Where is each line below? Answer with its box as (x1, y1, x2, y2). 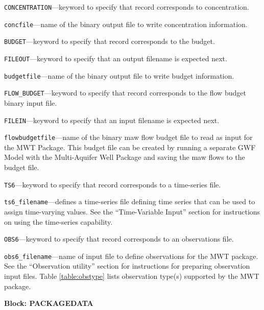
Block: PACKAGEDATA (4, 298, 93, 308)
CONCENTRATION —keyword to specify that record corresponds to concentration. (4, 2, 249, 12)
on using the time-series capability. (4, 216, 113, 227)
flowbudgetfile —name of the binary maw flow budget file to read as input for (4, 132, 253, 142)
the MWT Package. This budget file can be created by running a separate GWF (4, 141, 256, 152)
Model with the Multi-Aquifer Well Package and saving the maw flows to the (4, 152, 245, 162)
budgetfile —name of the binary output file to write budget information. (4, 70, 234, 81)
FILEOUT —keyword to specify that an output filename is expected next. (4, 53, 227, 63)
